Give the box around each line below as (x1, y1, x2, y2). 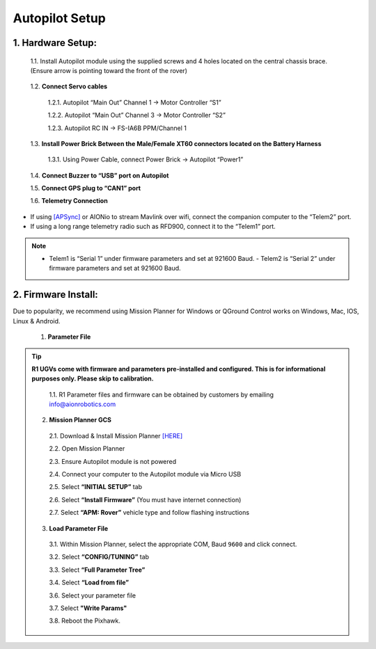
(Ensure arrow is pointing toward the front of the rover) (30, 66, 188, 74)
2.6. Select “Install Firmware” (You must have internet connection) (49, 495, 242, 504)
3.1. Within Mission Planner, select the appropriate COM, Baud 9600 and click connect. (49, 540, 297, 548)
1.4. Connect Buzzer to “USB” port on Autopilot (30, 171, 169, 179)
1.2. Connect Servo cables (30, 82, 108, 90)
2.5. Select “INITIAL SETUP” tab (49, 483, 143, 491)
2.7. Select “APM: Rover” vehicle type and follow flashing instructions (49, 508, 250, 517)
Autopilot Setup (13, 10, 106, 26)
